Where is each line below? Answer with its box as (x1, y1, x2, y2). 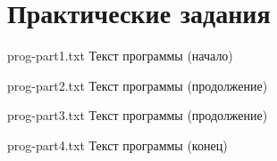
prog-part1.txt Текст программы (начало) (7, 46, 233, 65)
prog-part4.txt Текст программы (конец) (7, 135, 228, 154)
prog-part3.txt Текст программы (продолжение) (7, 106, 268, 125)
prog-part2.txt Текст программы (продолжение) (7, 76, 268, 94)
